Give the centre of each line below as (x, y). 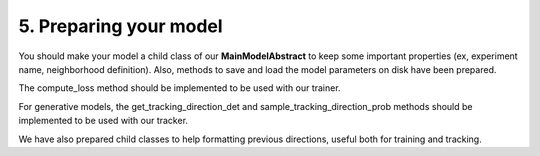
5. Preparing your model (121, 26)
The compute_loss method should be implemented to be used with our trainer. (179, 88)
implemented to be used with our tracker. (103, 121)
